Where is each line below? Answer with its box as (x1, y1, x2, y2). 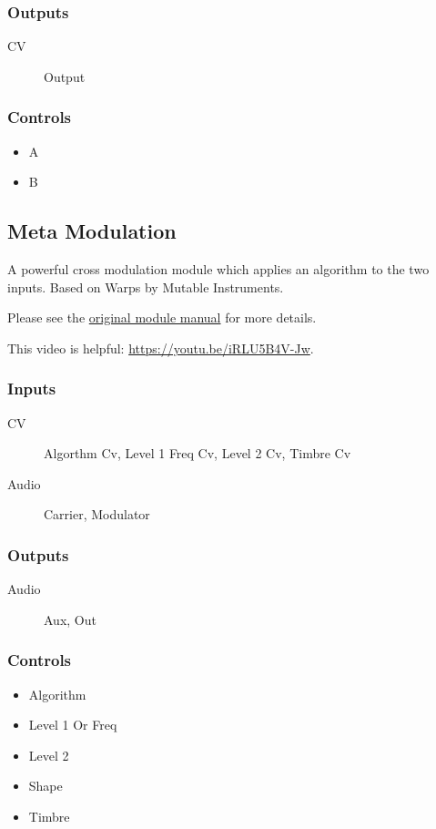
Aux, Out (44, 609, 96, 629)
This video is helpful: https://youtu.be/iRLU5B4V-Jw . (7, 338, 314, 357)
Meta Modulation (7, 217, 177, 245)
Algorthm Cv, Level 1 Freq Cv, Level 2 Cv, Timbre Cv (44, 444, 351, 463)
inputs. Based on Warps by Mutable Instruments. (7, 277, 284, 296)
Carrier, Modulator (44, 505, 150, 524)
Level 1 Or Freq (28, 715, 117, 734)
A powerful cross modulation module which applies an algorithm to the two (7, 260, 430, 279)
